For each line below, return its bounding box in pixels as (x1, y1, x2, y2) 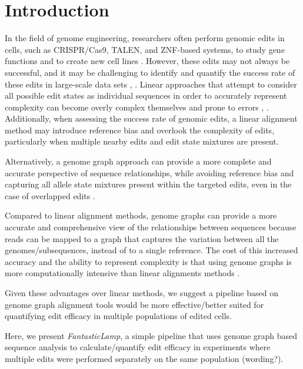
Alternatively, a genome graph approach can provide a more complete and (5, 155, 272, 167)
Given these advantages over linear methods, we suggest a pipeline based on (5, 287, 278, 298)
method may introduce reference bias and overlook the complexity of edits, (5, 123, 275, 136)
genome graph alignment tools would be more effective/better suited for (5, 298, 264, 310)
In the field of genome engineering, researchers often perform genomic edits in (5, 32, 285, 44)
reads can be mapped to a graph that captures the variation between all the (5, 232, 279, 244)
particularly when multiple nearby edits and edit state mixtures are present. (5, 135, 279, 147)
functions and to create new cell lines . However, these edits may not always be (5, 55, 290, 67)
